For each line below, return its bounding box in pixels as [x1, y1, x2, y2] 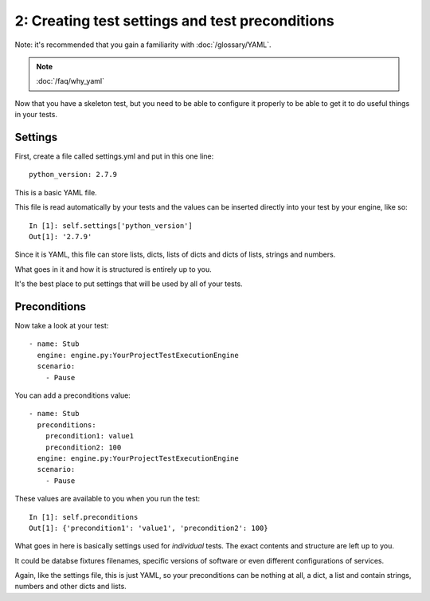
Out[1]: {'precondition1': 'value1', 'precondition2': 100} [29, 523, 268, 532]
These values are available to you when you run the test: [14, 494, 201, 504]
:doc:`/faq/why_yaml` [36, 77, 105, 86]
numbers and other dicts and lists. [14, 582, 127, 591]
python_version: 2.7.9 [29, 170, 118, 179]
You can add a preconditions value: [14, 391, 131, 400]
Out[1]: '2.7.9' [29, 232, 92, 241]
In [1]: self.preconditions [29, 513, 139, 521]
